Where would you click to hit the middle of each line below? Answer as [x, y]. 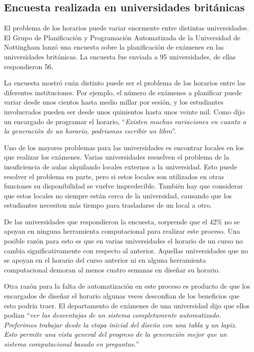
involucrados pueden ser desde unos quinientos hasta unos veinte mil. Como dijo [125, 111]
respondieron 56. [29, 66]
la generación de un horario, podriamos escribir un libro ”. [90, 131]
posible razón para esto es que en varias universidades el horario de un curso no [124, 241]
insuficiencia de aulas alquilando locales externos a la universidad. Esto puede [121, 166]
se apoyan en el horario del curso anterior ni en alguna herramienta [105, 260]
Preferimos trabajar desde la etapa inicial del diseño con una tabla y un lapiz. [120, 324]
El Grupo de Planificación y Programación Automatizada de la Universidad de [122, 37]
